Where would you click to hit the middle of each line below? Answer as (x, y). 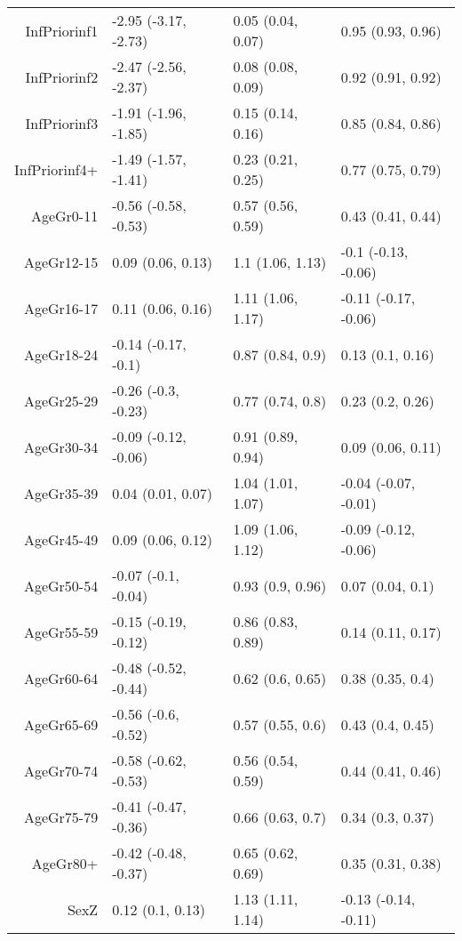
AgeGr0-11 (64, 215)
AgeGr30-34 (61, 446)
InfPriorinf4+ (56, 169)
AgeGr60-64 (61, 678)
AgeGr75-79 (61, 816)
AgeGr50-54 (61, 585)
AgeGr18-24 (61, 354)
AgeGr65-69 (61, 724)
